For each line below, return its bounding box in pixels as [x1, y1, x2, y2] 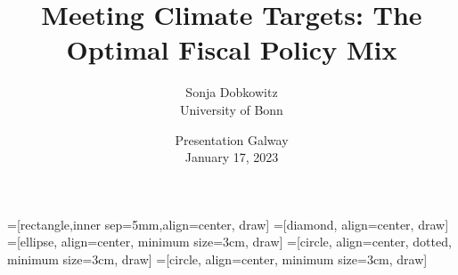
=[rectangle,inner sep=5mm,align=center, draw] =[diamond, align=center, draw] [7, 214, 449, 233]
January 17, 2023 [184, 148, 279, 166]
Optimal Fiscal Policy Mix [66, 31, 397, 68]
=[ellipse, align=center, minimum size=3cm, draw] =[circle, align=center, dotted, [7, 232, 452, 251]
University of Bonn [180, 100, 283, 118]
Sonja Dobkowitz [185, 83, 278, 101]
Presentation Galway [175, 130, 289, 149]
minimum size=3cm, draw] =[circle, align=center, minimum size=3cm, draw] [7, 249, 428, 268]
